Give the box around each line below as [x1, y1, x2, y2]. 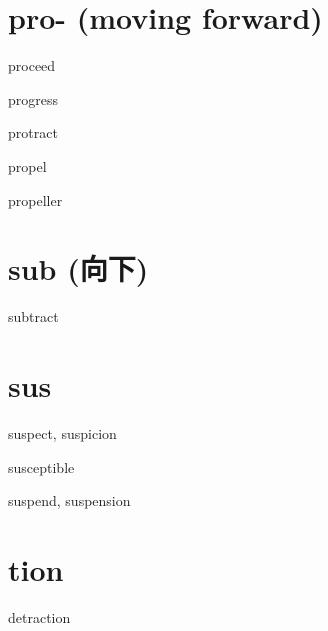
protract [8, 122, 58, 143]
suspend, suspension [8, 490, 131, 511]
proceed [8, 55, 56, 76]
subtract [8, 306, 59, 327]
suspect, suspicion [8, 422, 117, 443]
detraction [8, 606, 71, 627]
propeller [8, 189, 63, 210]
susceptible [8, 456, 75, 477]
